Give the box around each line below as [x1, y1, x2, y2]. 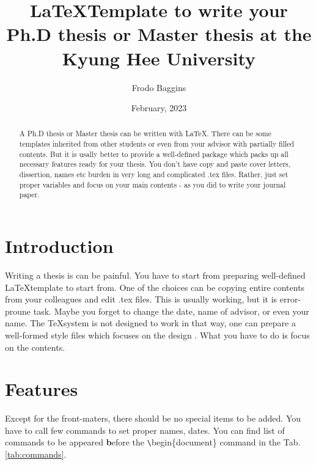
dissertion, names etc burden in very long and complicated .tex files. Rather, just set [19, 169, 288, 180]
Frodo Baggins [131, 81, 186, 93]
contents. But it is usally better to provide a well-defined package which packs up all [19, 148, 288, 159]
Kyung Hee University [62, 45, 256, 70]
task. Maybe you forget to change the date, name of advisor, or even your [33, 304, 309, 317]
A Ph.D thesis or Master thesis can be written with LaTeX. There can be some [19, 128, 271, 139]
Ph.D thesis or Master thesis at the [6, 21, 312, 46]
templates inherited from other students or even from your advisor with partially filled [19, 139, 295, 149]
